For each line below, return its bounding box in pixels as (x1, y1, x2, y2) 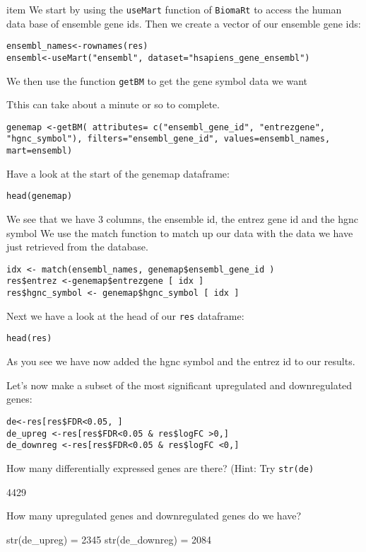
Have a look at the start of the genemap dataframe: (6, 166, 230, 180)
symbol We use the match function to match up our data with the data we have (6, 225, 353, 240)
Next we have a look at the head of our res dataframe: (6, 308, 244, 323)
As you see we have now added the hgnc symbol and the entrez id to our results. (6, 354, 355, 369)
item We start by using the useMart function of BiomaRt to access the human (6, 2, 342, 16)
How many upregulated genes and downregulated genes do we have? (6, 508, 302, 523)
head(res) (6, 333, 52, 344)
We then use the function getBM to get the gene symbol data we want (6, 73, 307, 88)
